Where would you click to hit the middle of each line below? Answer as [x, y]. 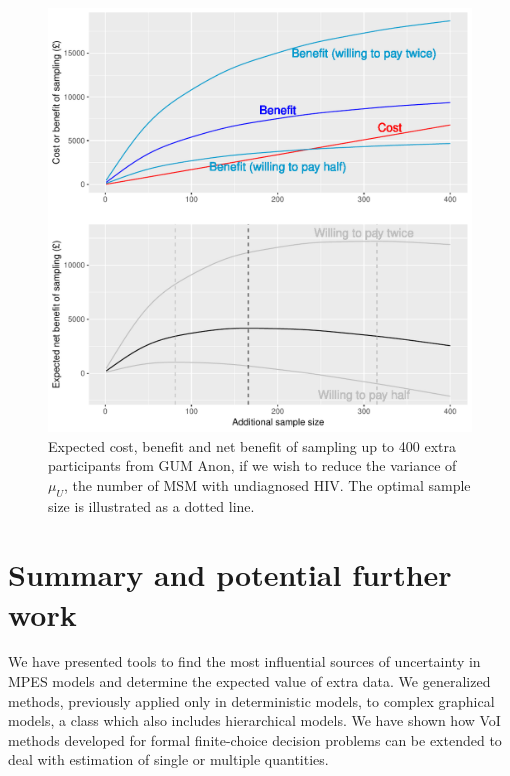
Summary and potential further [230, 574]
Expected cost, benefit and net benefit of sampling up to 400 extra [252, 445]
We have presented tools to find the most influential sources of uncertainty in [244, 661]
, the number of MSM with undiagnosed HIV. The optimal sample [267, 484]
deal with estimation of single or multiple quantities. [168, 759]
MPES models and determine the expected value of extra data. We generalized [249, 681]
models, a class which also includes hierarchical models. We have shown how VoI [254, 720]
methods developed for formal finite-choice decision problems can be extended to [255, 739]
